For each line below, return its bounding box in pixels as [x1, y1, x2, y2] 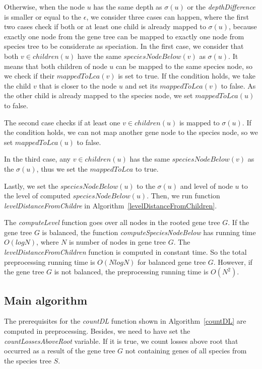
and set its [125, 80, 158, 91]
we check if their [4, 70, 54, 81]
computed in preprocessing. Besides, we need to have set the [4, 326, 190, 336]
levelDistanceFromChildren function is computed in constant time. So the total [4, 247, 247, 257]
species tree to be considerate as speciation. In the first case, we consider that [4, 41, 244, 51]
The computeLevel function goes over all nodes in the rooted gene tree [4, 217, 220, 228]
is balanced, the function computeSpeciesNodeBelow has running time [42, 227, 256, 237]
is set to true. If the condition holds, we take [118, 70, 256, 81]
